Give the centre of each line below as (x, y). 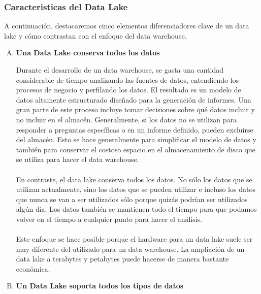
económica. (33, 268)
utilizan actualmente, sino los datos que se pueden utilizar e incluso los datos (136, 189)
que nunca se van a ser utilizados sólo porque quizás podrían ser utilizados (132, 199)
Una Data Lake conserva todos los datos (88, 53)
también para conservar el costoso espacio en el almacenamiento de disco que (136, 149)
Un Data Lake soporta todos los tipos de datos (100, 286)
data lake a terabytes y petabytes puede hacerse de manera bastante (122, 259)
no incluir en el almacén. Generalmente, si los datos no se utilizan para (126, 119)
